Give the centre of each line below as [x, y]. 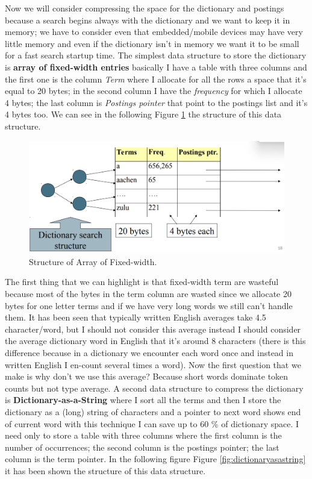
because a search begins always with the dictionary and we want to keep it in [148, 20]
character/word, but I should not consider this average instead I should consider [153, 329]
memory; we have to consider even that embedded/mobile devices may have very [154, 32]
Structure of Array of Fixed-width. [93, 261]
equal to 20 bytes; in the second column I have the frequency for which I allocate [154, 91]
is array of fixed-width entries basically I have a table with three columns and [156, 67]
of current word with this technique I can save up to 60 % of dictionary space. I [152, 423]
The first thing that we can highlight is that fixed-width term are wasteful [142, 282]
